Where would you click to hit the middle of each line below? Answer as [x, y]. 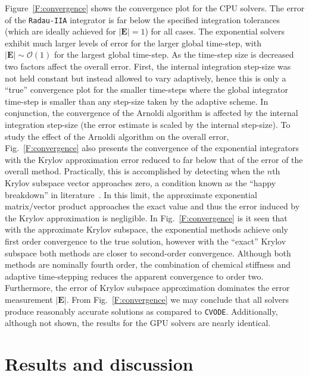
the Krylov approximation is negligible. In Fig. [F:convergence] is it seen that [146, 217]
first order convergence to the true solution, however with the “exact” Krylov [146, 241]
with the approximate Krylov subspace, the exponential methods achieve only [146, 229]
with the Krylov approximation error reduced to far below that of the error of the [154, 159]
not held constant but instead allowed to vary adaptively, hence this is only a [146, 78]
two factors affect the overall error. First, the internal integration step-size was [148, 66]
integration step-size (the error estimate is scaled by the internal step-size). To [148, 124]
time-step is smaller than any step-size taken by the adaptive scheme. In [137, 101]
